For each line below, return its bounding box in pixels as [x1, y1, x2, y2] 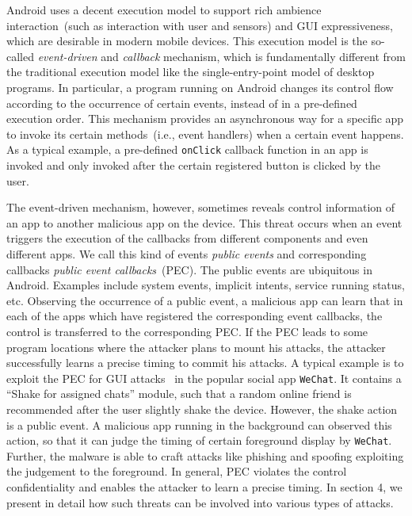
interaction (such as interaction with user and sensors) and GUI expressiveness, [6, 17, 393, 33]
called [6, 48, 34, 64]
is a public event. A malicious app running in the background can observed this [6, 416, 392, 433]
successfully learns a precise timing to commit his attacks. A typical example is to [6, 354, 404, 371]
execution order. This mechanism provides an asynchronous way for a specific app [6, 110, 404, 127]
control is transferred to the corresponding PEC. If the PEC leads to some [6, 323, 368, 339]
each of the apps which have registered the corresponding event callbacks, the [6, 308, 383, 324]
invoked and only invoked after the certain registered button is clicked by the [6, 157, 381, 173]
